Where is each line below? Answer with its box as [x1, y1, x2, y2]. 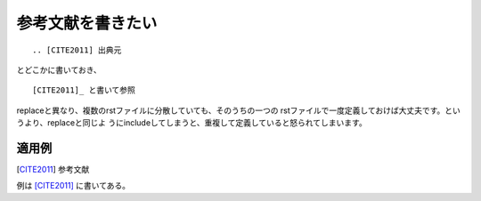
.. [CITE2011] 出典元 [32, 44, 122, 55]
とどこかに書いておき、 [16, 64, 102, 75]
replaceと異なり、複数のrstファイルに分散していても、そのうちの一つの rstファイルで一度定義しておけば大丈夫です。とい [16, 105, 461, 116]
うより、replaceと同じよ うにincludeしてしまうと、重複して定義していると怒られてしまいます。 [16, 117, 367, 128]
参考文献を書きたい [16, 13, 158, 33]
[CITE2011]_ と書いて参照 [32, 85, 135, 95]
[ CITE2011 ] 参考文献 [16, 165, 90, 175]
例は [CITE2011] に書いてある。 [16, 181, 131, 191]
